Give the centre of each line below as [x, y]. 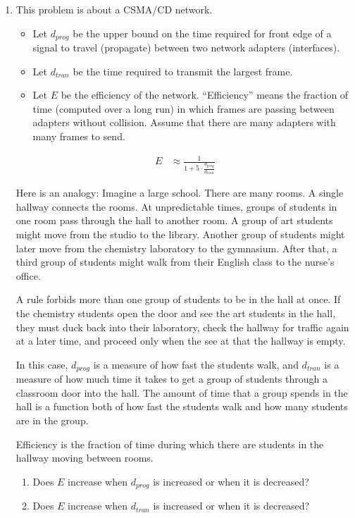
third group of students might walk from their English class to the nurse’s [175, 262]
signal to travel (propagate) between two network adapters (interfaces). [186, 48]
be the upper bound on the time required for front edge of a [202, 33]
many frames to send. [79, 136]
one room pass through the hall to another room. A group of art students [174, 220]
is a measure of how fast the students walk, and [196, 364]
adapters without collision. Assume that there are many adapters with [184, 122]
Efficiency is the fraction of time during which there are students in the [170, 444]
